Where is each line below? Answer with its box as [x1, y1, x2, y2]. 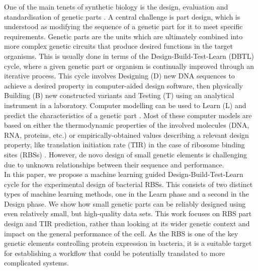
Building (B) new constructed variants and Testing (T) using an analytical [4, 90, 234, 101]
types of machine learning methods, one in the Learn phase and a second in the [4, 189, 249, 199]
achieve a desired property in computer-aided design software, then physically [4, 80, 243, 91]
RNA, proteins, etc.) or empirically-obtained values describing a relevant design [4, 129, 249, 140]
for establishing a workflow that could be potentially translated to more [4, 247, 225, 258]
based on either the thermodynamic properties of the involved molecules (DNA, [4, 120, 249, 130]
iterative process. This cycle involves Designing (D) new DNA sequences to [4, 70, 235, 81]
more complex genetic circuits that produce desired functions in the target [4, 41, 233, 51]
